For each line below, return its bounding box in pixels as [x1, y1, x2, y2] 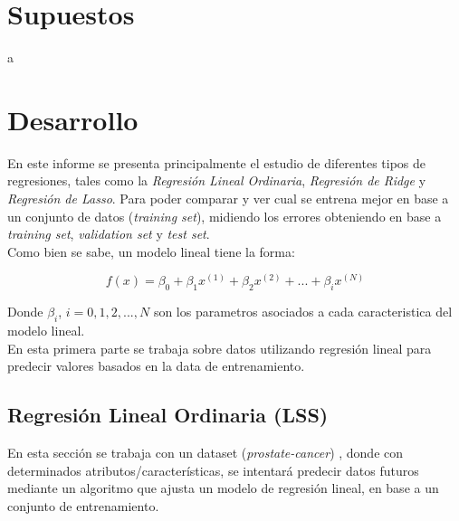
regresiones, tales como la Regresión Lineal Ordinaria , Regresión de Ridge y [7, 171, 426, 190]
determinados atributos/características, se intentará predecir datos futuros [7, 460, 419, 479]
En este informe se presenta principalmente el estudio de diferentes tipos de [7, 153, 426, 172]
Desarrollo [7, 100, 139, 137]
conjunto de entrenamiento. [7, 496, 159, 515]
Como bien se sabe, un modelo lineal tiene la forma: [7, 242, 295, 260]
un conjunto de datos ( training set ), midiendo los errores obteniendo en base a [7, 206, 442, 225]
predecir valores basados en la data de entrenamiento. [7, 356, 305, 375]
